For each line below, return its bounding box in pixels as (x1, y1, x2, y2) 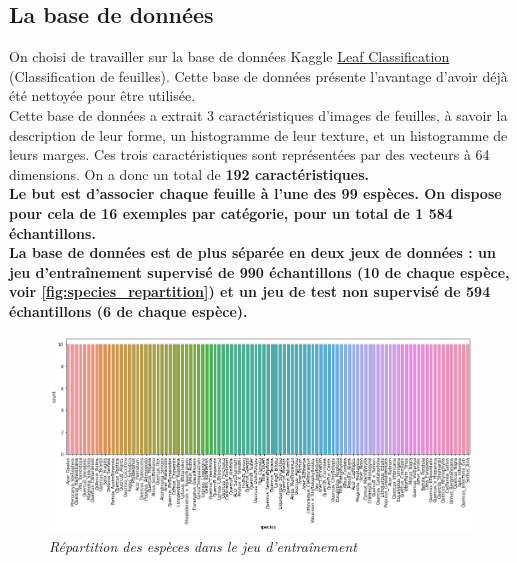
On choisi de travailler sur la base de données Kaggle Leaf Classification (9, 46, 450, 67)
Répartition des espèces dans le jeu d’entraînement (49, 535, 357, 556)
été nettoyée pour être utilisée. (9, 85, 196, 106)
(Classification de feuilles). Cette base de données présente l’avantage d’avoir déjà (9, 65, 508, 86)
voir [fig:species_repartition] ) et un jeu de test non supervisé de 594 (9, 281, 491, 302)
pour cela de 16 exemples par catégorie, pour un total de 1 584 (9, 202, 453, 223)
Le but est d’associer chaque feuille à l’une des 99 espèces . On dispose (9, 183, 502, 204)
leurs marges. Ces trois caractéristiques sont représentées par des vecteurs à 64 (9, 144, 490, 165)
